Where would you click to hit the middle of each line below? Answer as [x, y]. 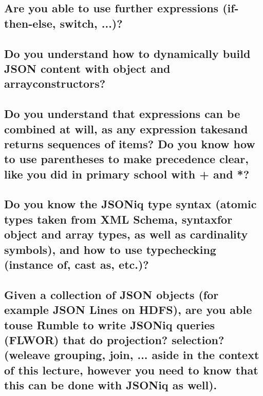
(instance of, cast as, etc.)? [77, 264]
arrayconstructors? [55, 83]
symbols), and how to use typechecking [110, 249]
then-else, [30, 23]
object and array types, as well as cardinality [126, 234]
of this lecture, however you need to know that [131, 370]
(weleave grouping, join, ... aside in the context [132, 355]
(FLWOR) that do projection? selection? [114, 339]
